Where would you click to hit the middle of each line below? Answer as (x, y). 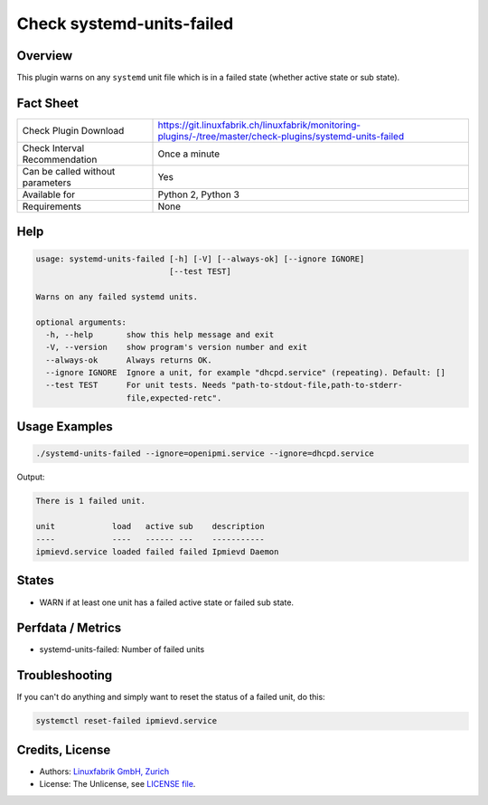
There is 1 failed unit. (91, 501)
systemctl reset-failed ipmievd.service (126, 721)
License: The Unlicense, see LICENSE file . (117, 784)
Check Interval (53, 147)
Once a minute (189, 154)
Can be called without (69, 171)
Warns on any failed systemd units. (117, 297)
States (35, 580)
